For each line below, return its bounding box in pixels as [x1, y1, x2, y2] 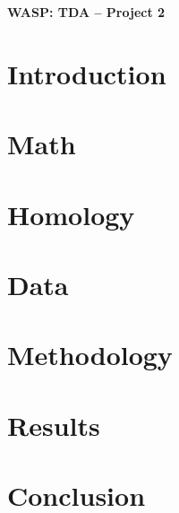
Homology [7, 196, 135, 232]
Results [7, 406, 100, 443]
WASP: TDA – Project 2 [7, 3, 166, 21]
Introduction [7, 55, 166, 91]
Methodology [7, 336, 173, 373]
